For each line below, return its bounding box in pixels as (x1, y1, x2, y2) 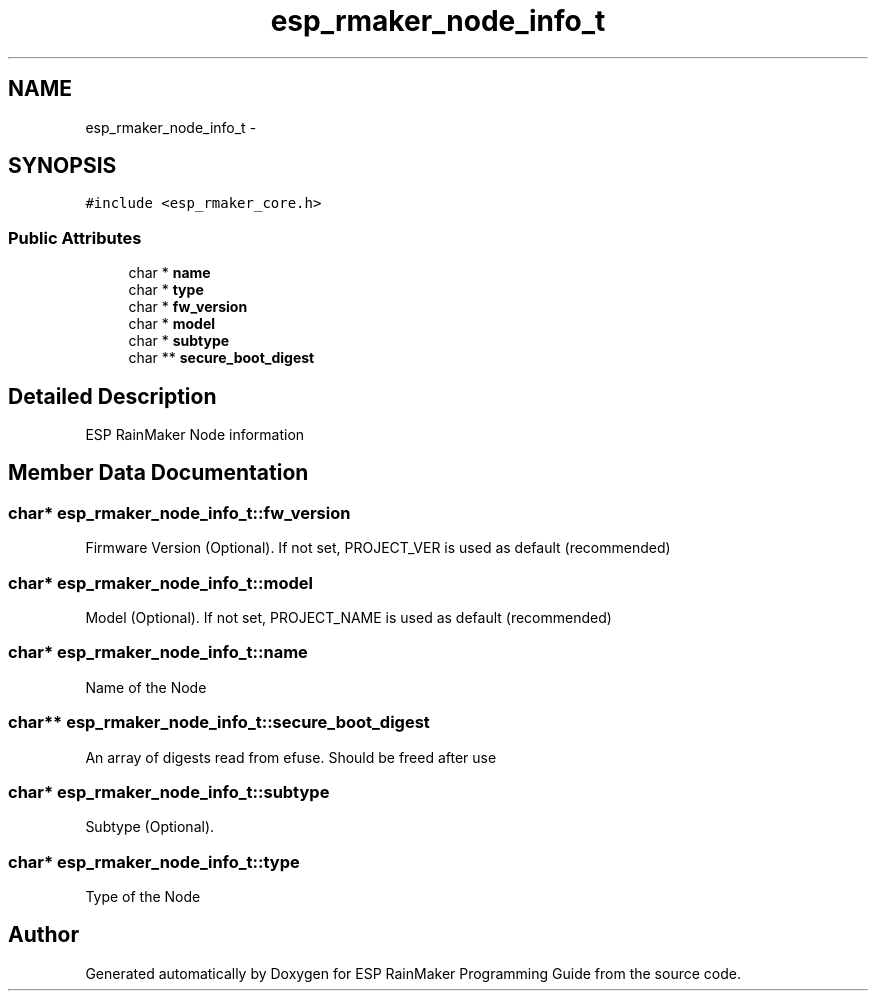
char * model (128, 315, 216, 333)
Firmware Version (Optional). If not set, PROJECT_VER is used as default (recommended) (85, 539, 671, 557)
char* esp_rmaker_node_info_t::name (8, 642, 308, 663)
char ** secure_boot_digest (128, 349, 315, 367)
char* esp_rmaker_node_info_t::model (8, 572, 313, 593)
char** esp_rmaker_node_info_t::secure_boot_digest (8, 712, 430, 733)
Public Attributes (8, 227, 142, 248)
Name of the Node (85, 678, 207, 696)
